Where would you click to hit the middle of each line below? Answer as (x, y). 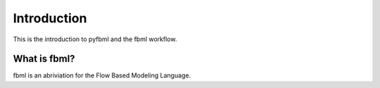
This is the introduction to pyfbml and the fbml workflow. (95, 39)
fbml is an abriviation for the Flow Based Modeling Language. (102, 75)
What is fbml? (44, 59)
